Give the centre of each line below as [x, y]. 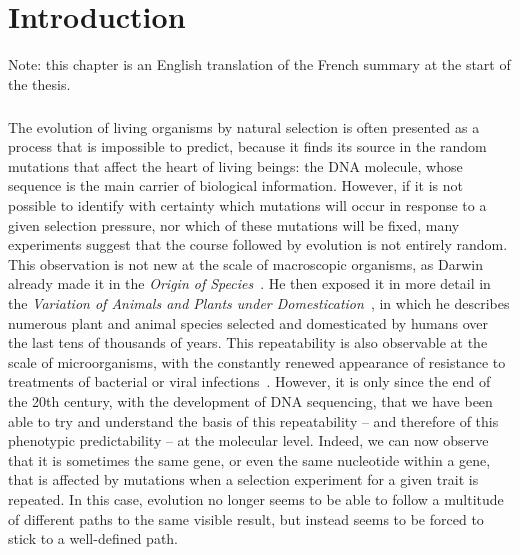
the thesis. [39, 83]
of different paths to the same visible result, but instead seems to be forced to [246, 518]
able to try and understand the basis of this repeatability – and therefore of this [253, 420]
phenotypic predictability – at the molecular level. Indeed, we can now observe [248, 440]
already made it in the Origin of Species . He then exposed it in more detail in [249, 283]
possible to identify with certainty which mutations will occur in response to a [247, 205]
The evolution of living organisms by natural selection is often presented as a [244, 126]
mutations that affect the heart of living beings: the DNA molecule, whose [235, 165]
